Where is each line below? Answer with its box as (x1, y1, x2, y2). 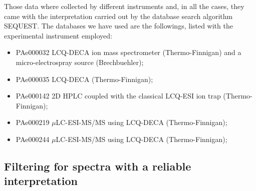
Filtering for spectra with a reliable (4, 158, 191, 173)
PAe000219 (16, 117, 50, 127)
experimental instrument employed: (4, 30, 112, 40)
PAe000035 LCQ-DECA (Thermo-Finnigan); (16, 73, 153, 84)
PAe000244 (16, 133, 50, 144)
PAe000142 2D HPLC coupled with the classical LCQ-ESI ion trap (16, 90, 221, 101)
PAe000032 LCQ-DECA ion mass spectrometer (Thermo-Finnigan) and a (16, 47, 241, 57)
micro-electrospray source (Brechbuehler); (16, 56, 144, 67)
